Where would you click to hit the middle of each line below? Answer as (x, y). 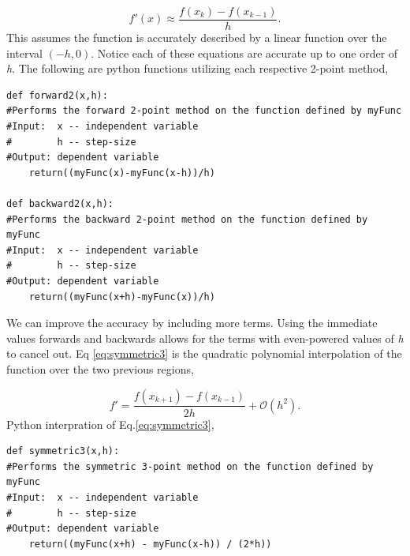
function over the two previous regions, (100, 368)
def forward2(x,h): (57, 95)
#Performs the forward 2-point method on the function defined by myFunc (204, 111)
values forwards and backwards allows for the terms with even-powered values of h (205, 338)
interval (24, 53)
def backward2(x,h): (60, 204)
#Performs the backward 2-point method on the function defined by (187, 219)
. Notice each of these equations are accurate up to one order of (244, 53)
